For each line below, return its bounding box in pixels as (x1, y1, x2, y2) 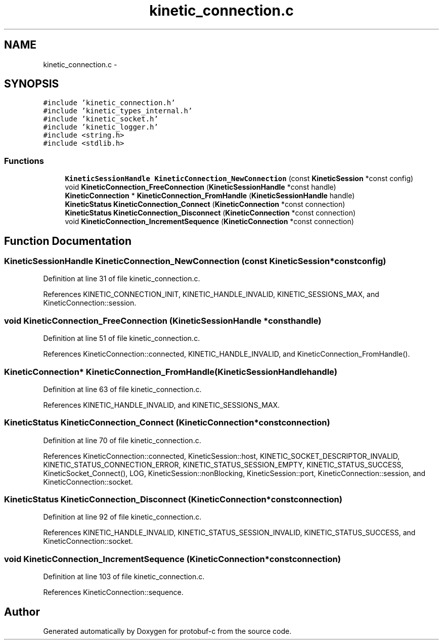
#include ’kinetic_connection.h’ (43, 99, 175, 107)
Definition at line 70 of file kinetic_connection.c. (43, 436, 201, 445)
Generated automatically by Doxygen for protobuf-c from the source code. (43, 627, 292, 635)
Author (4, 605, 40, 618)
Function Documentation (4, 234, 131, 247)
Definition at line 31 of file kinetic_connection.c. (43, 274, 200, 283)
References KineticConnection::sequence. (43, 588, 184, 597)
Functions (4, 155, 44, 166)
